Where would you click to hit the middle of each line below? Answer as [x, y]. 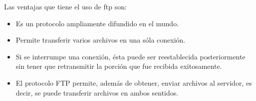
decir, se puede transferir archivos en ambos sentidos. [97, 92]
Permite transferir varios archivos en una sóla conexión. [101, 40]
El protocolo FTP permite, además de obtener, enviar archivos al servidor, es [134, 82]
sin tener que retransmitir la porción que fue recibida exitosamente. [119, 66]
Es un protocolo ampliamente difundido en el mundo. [97, 23]
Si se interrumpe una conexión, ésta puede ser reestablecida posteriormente [130, 56]
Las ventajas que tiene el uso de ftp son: [65, 6]
